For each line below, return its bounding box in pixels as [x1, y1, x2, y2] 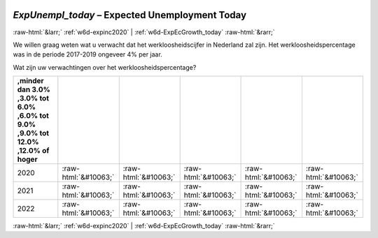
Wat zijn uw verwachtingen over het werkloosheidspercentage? [13, 63, 197, 71]
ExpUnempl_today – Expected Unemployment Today [13, 9, 247, 21]
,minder [17, 76, 45, 86]
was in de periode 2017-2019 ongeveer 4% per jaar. [13, 50, 162, 59]
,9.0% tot [17, 128, 49, 138]
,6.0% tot [17, 111, 49, 121]
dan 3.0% [17, 84, 50, 94]
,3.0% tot [17, 94, 49, 103]
